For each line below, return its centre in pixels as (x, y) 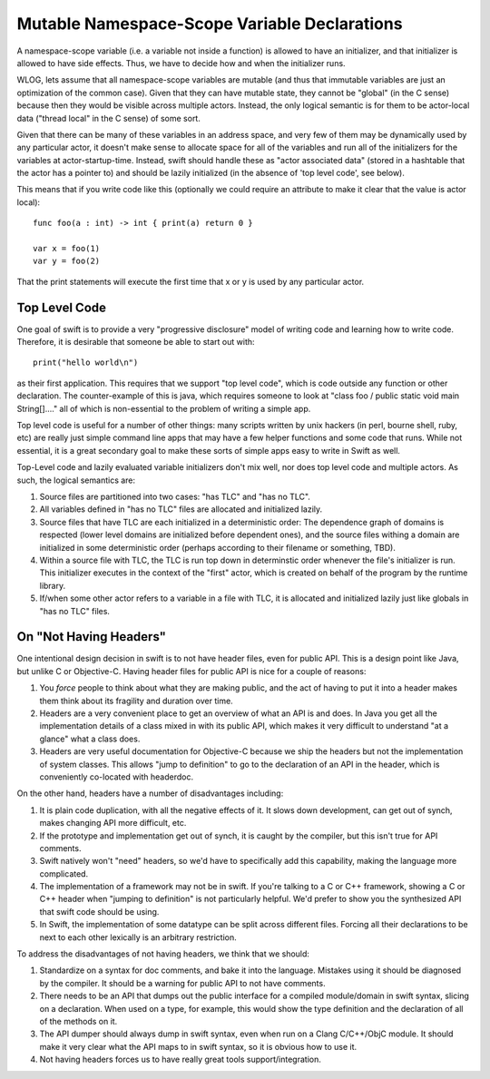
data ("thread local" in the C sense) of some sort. (109, 118)
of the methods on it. (78, 1021)
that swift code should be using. (99, 911)
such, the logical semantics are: (76, 480)
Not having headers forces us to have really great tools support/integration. (181, 1059)
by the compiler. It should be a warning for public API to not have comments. (182, 983)
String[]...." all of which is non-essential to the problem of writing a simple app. (164, 408)
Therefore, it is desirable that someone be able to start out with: (136, 342)
